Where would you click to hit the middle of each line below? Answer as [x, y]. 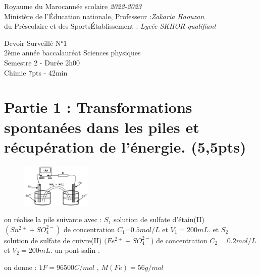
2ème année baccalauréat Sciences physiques [72, 53]
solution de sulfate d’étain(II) [159, 219]
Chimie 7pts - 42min [36, 72]
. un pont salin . [75, 250]
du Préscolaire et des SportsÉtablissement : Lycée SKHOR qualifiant [110, 26]
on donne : [20, 267]
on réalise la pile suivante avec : [53, 219]
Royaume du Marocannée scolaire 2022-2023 [73, 6]
